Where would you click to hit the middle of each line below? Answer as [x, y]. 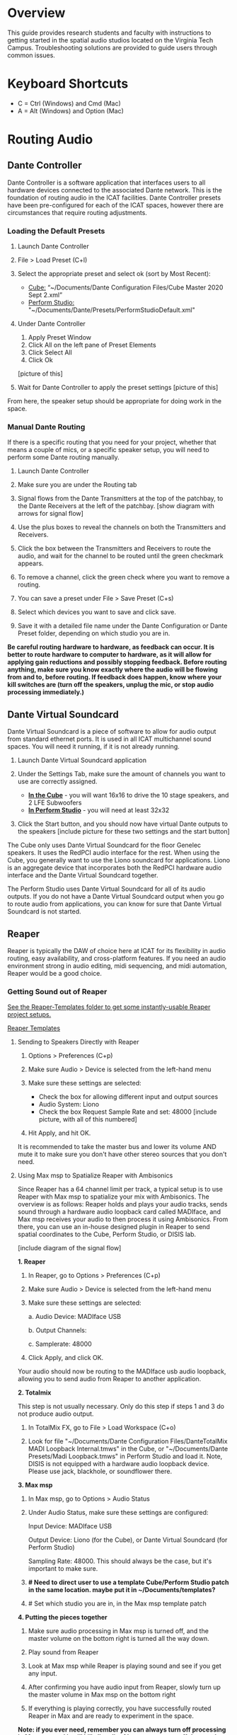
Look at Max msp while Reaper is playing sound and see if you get [125, 1666]
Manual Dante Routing [46, 427]
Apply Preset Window [60, 338]
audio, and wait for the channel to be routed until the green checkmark [121, 556]
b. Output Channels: [57, 1330]
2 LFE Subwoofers [55, 803]
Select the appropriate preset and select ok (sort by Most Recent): [114, 274]
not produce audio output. [56, 1414]
